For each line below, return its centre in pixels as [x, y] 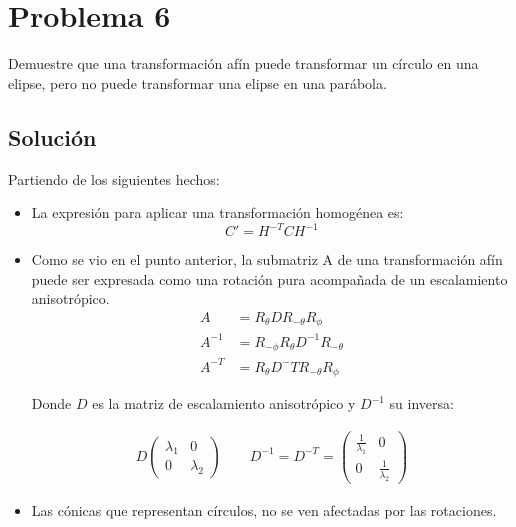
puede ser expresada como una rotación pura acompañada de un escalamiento [269, 278]
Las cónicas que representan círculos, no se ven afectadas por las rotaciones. [264, 509]
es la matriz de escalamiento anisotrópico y [224, 403]
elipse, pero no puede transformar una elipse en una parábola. [197, 82]
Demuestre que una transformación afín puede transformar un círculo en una [243, 63]
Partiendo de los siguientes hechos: [114, 178]
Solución [52, 136]
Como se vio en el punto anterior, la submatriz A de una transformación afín [267, 259]
